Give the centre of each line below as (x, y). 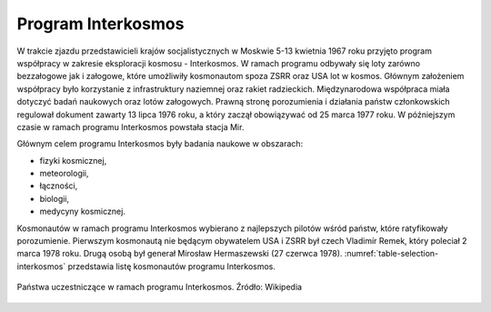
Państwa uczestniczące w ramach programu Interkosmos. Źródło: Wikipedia (160, 287)
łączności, (59, 186)
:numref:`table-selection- (391, 254)
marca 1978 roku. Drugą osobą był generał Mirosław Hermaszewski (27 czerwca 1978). (180, 254)
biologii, (55, 198)
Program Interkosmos (100, 24)
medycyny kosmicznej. (83, 211)
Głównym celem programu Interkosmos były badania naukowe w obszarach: (160, 144)
